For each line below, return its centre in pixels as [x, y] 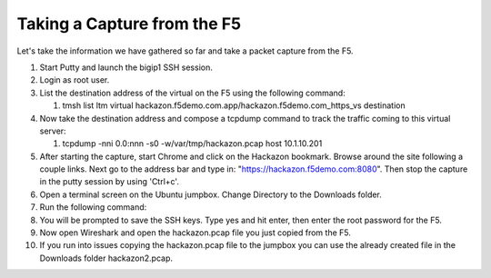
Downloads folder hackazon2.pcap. [106, 258]
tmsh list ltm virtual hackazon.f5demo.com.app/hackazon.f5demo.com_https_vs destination [234, 105]
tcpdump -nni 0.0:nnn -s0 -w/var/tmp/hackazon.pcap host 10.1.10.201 [192, 144]
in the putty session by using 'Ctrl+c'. [109, 182]
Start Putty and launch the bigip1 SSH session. [126, 67]
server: [53, 131]
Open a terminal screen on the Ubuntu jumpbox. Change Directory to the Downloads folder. [210, 194]
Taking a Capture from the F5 [129, 24]
